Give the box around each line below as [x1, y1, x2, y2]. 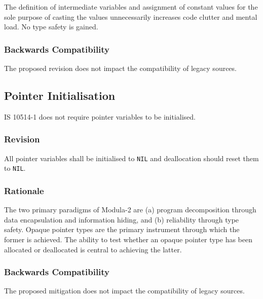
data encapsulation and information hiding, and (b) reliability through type [4, 214, 239, 225]
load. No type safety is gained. [4, 21, 98, 32]
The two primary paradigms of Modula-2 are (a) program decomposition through [4, 204, 256, 215]
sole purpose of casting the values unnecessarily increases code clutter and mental [4, 11, 257, 22]
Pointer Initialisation [4, 87, 116, 103]
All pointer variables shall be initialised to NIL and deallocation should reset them [4, 153, 259, 163]
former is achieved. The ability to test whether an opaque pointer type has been [4, 234, 252, 244]
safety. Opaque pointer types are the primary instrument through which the [4, 224, 240, 235]
